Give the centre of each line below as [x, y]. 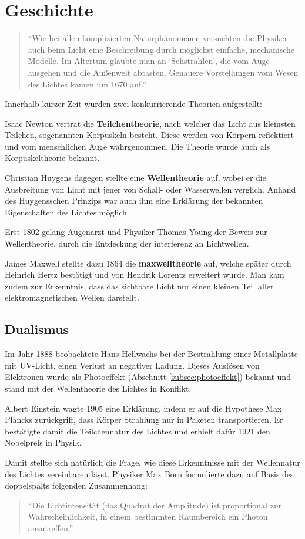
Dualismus [37, 329]
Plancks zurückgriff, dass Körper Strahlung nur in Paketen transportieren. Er [144, 420]
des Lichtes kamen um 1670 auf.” [87, 84]
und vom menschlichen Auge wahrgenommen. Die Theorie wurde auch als [138, 146]
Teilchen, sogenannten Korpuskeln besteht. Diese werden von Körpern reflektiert [149, 135]
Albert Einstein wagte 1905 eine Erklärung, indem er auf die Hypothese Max [143, 408]
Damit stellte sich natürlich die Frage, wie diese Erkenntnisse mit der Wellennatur [152, 462]
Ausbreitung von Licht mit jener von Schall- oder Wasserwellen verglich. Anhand [150, 189]
